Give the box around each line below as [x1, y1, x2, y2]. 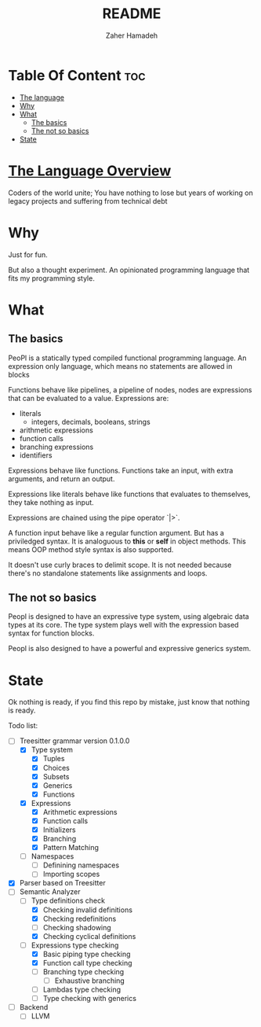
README [102, 5, 161, 23]
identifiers [19, 450, 53, 460]
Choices [42, 763, 71, 772]
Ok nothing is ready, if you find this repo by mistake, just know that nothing [8, 698, 250, 707]
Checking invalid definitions [42, 905, 133, 915]
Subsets [42, 771, 70, 781]
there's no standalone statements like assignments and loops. [8, 568, 208, 578]
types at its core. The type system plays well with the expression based [8, 620, 239, 630]
